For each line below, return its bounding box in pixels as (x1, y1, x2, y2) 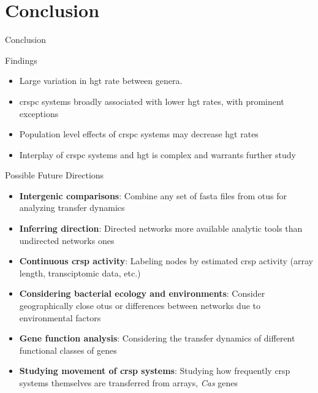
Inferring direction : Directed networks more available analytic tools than (19, 222, 303, 235)
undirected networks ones (19, 234, 115, 246)
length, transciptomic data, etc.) (19, 266, 141, 279)
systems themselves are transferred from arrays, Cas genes (19, 376, 238, 389)
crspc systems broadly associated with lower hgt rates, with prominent (19, 94, 284, 107)
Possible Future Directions (5, 169, 104, 181)
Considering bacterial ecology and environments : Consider (19, 287, 265, 300)
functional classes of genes (19, 343, 117, 356)
